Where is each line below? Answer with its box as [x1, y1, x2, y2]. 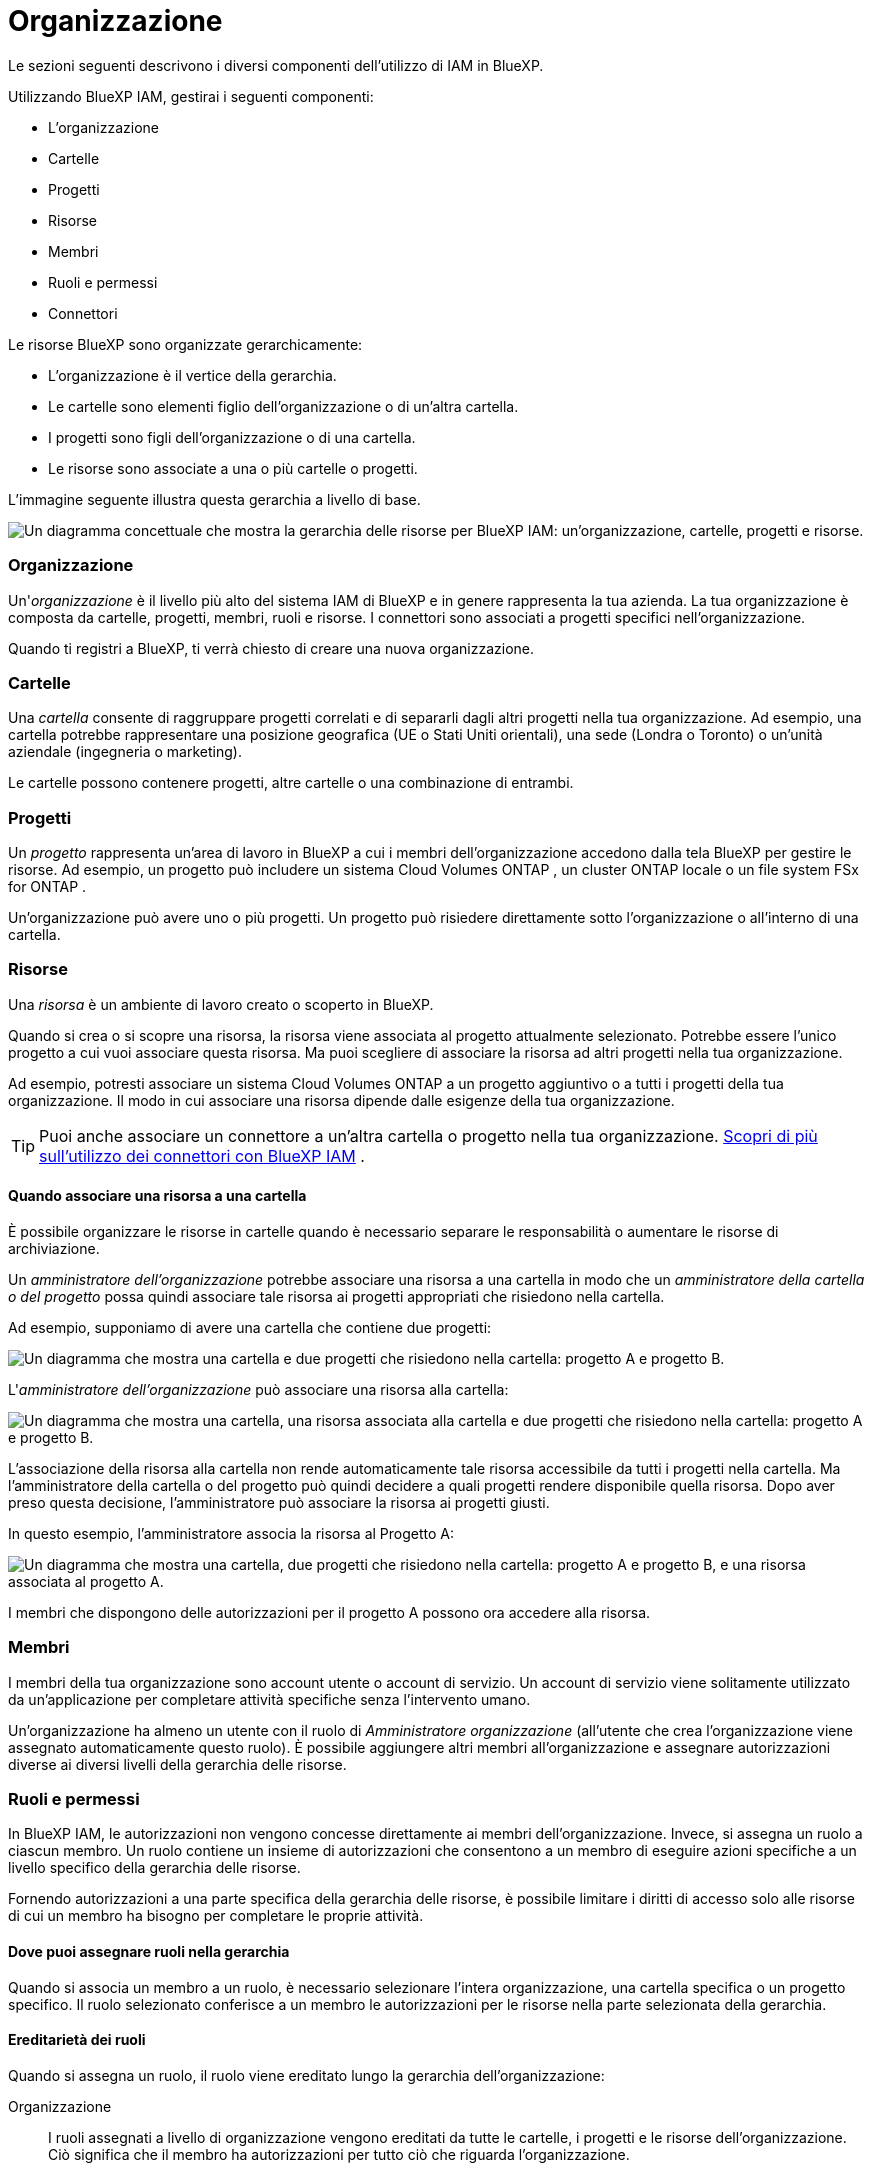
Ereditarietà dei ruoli [8, 2031, 146, 2049]
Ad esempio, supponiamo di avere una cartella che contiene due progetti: [8, 1318, 492, 1336]
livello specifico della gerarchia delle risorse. [8, 1859, 301, 1877]
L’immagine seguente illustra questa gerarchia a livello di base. [8, 490, 421, 508]
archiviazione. [8, 1239, 100, 1257]
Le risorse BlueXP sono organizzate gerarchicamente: [8, 335, 363, 353]
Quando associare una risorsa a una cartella [8, 1187, 307, 1205]
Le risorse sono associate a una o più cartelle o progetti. [48, 459, 418, 477]
